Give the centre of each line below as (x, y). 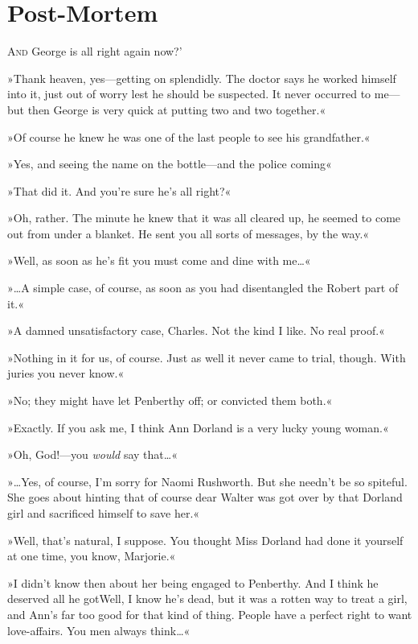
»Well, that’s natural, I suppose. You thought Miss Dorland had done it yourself (205, 540)
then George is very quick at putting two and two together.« (177, 109)
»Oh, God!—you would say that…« (92, 454)
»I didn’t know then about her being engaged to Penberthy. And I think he (193, 582)
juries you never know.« (66, 373)
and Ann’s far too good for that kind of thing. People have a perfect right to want (210, 614)
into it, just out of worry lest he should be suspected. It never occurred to (189, 94)
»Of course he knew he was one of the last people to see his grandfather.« (189, 136)
